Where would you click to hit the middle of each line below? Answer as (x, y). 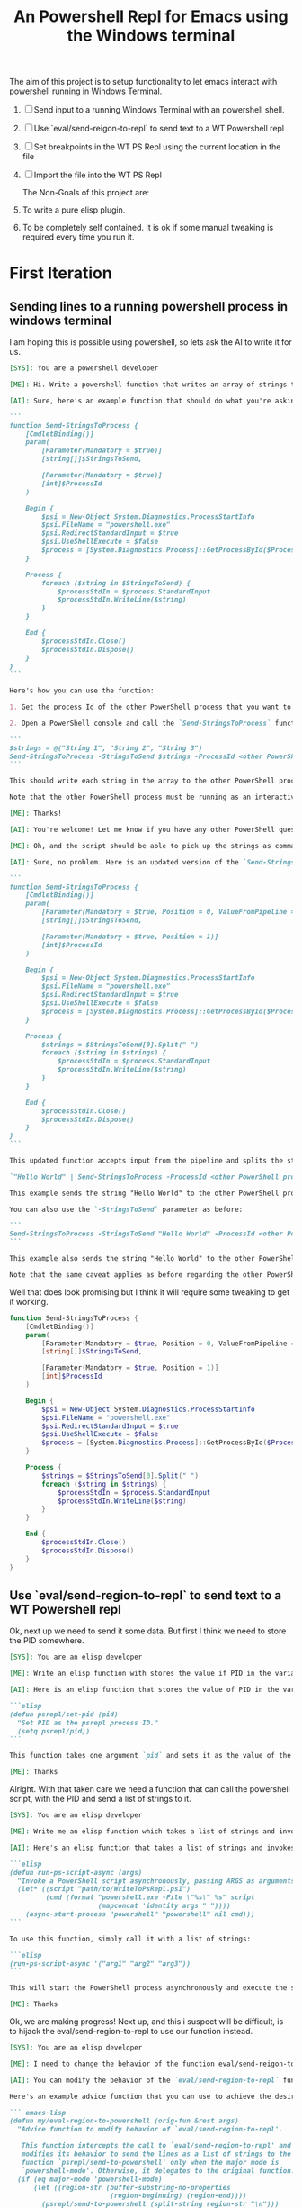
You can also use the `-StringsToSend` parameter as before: (126, 1209)
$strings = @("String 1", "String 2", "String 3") (106, 748)
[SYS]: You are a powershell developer (84, 368)
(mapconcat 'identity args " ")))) (164, 1906)
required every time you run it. (78, 237)
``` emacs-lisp (38, 2113)
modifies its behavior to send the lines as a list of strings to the (156, 2154)
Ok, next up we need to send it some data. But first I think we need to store (148, 1631)
